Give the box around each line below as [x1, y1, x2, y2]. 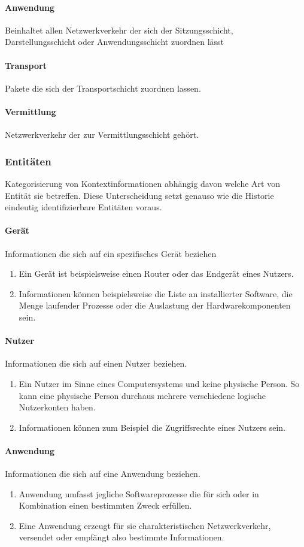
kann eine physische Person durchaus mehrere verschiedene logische [19, 389, 266, 401]
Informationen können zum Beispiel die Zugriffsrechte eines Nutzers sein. [19, 421, 285, 433]
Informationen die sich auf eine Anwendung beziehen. [5, 467, 200, 480]
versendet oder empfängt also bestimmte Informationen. [19, 531, 224, 543]
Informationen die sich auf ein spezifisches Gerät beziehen [5, 247, 217, 259]
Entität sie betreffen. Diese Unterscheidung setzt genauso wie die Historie [5, 189, 274, 201]
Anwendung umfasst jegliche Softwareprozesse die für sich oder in [19, 487, 259, 500]
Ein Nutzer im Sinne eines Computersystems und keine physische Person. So [19, 377, 300, 389]
